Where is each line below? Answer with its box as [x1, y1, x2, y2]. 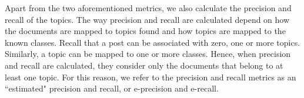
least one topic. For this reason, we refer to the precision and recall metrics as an [5, 70, 296, 83]
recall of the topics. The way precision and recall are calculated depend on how [5, 13, 290, 25]
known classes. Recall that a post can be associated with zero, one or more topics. [5, 36, 300, 48]
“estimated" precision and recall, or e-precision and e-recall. [5, 82, 219, 94]
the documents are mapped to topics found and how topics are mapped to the [5, 25, 286, 37]
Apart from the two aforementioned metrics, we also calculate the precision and [5, 2, 292, 13]
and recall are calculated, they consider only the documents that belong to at [5, 59, 283, 71]
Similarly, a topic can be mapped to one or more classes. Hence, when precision [5, 48, 291, 60]
